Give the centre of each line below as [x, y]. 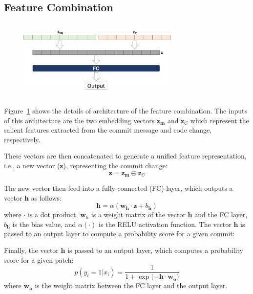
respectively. [22, 139]
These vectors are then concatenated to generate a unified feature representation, [125, 156]
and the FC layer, [221, 215]
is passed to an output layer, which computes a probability [155, 250]
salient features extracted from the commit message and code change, [108, 130]
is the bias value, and [44, 224]
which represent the [220, 120]
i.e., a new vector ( [32, 165]
